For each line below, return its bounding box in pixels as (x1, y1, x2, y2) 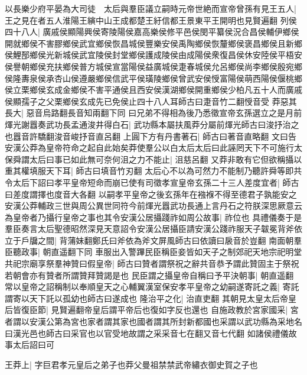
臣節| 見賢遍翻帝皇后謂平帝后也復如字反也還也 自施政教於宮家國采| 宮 (29, 303, 299, 316)
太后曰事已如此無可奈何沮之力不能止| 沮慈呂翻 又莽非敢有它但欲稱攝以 (29, 153, 302, 165)
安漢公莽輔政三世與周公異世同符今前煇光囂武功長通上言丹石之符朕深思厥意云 (5, 199, 302, 212)
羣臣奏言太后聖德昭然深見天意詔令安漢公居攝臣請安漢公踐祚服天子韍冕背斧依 (5, 222, 302, 235)
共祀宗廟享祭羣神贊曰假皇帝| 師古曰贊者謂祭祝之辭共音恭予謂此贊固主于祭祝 (5, 257, 299, 270)
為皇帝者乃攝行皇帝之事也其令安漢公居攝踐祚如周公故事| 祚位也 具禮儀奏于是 (5, 211, 302, 223)
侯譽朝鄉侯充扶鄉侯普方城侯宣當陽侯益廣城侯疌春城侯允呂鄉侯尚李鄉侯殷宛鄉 (5, 60, 302, 72)
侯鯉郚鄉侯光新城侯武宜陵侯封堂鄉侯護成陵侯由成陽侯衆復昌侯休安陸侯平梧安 (5, 49, 302, 61)
